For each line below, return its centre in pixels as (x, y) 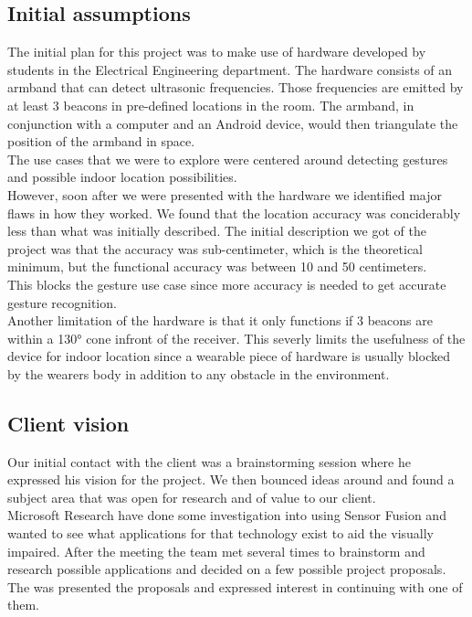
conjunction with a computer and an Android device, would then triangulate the (233, 123)
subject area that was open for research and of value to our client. (192, 497)
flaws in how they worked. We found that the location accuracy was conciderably (234, 213)
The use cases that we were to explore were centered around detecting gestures (228, 159)
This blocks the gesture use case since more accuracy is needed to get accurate (227, 284)
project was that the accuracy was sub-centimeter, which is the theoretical (215, 248)
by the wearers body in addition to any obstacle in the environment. (199, 373)
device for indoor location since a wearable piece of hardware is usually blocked (229, 356)
